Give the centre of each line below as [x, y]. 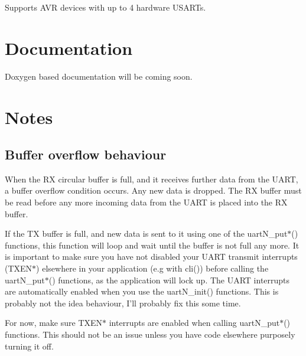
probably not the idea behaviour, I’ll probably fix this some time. [123, 303]
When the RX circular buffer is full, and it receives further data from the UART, [152, 179]
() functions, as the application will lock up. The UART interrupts [169, 280]
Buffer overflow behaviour [86, 154]
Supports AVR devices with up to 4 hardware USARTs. [105, 7]
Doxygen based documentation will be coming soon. [99, 76]
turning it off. [29, 346]
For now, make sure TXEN [54, 323]
